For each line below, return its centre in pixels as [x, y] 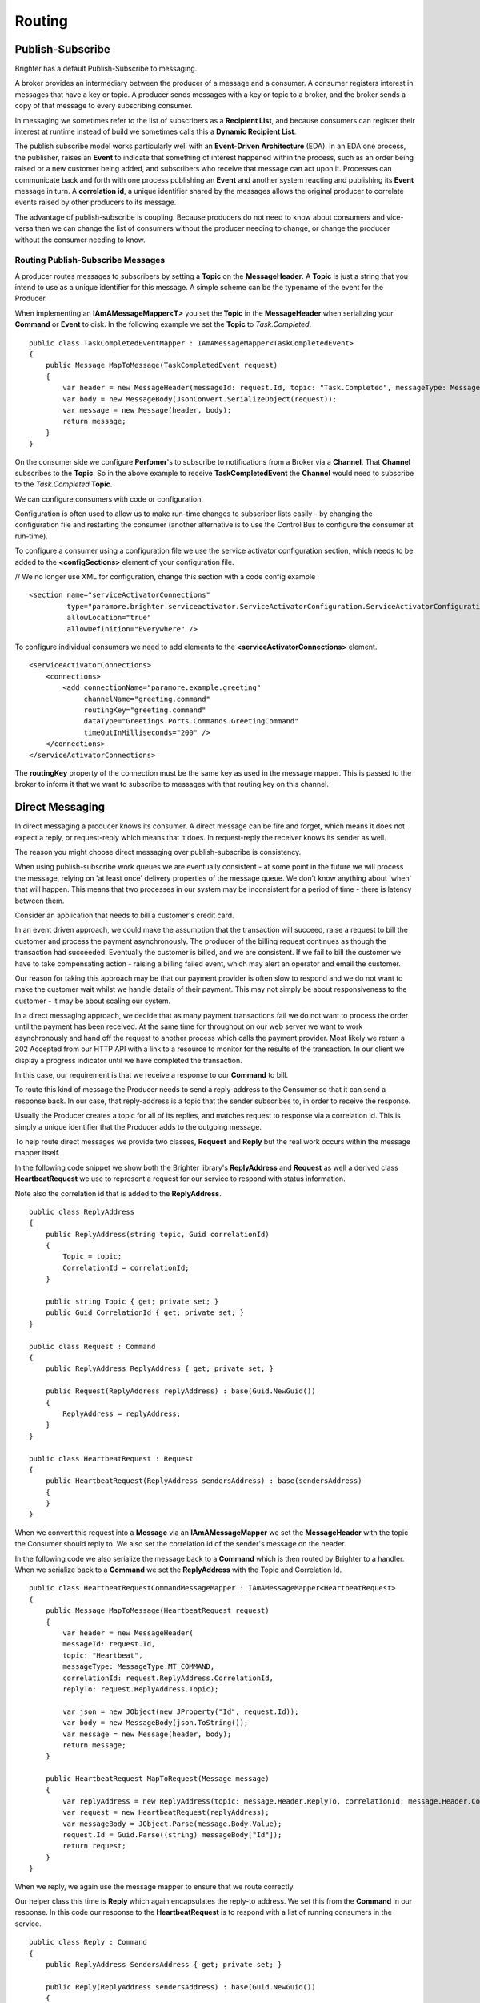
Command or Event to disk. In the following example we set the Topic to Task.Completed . [163, 324]
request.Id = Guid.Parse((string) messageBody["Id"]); [172, 1835]
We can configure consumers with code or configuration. [109, 499]
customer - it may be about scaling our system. [93, 1001]
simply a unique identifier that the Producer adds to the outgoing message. [138, 1126]
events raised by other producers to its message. [96, 202]
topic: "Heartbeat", [103, 1655]
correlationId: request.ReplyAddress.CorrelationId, [168, 1678]
